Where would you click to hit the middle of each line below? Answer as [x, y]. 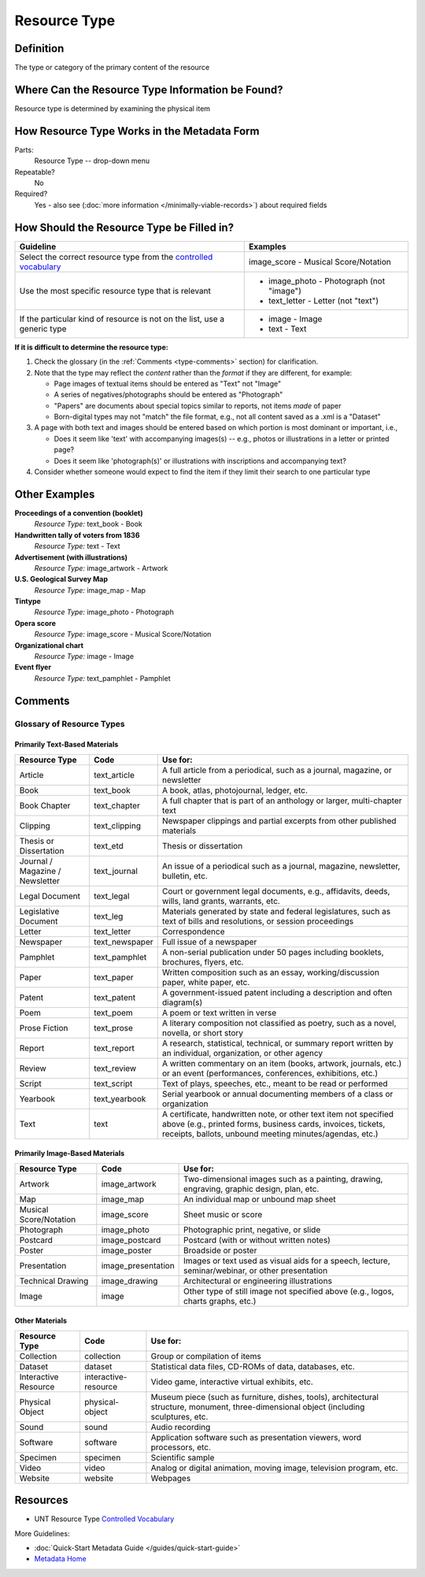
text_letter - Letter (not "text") [324, 301]
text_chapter [117, 805]
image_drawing [129, 1281]
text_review [115, 1068]
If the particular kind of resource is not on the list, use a [122, 319]
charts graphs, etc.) [220, 1301]
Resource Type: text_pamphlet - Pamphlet [102, 678]
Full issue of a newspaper [209, 942]
